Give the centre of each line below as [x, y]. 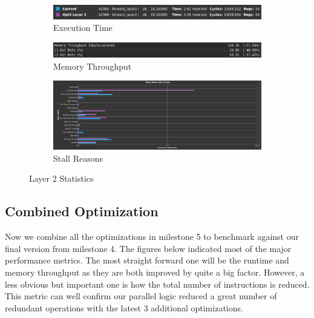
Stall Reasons [78, 158]
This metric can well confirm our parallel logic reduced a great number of [141, 296]
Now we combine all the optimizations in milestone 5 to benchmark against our [152, 237]
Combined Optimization [82, 211]
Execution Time [83, 28]
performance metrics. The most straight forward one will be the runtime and [147, 260]
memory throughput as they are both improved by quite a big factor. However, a [155, 272]
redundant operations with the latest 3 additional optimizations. [124, 307]
